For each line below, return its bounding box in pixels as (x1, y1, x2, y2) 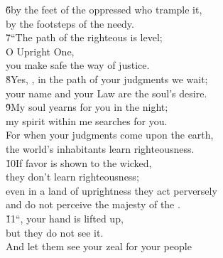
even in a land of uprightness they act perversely (6, 183, 217, 198)
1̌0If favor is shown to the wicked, (6, 155, 152, 170)
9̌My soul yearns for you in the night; (6, 100, 168, 114)
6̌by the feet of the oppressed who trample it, (6, 2, 202, 16)
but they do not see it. (6, 225, 104, 240)
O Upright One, (6, 43, 75, 58)
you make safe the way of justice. (6, 58, 150, 72)
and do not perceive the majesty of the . (6, 197, 180, 212)
